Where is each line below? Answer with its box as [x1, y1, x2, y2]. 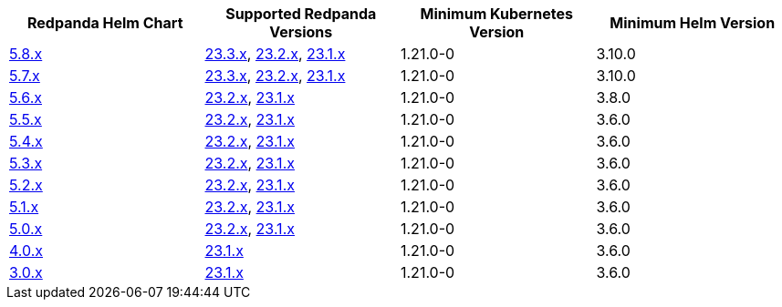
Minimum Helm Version [610, 14, 776, 32]
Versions [269, 23, 333, 41]
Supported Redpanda [225, 5, 377, 23]
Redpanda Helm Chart [26, 14, 183, 32]
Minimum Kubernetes [420, 5, 573, 23]
